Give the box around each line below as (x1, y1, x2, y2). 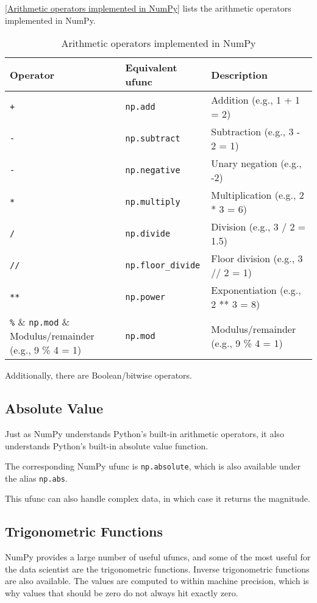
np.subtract (125, 134, 180, 144)
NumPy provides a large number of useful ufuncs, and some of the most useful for (5, 551, 311, 563)
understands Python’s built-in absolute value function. (5, 439, 208, 452)
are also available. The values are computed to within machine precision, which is (5, 574, 309, 587)
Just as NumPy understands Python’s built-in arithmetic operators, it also (5, 427, 284, 440)
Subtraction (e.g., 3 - (211, 124, 301, 139)
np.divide (125, 229, 171, 239)
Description (211, 67, 268, 82)
